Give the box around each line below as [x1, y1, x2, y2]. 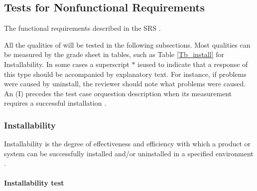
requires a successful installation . [4, 98, 107, 108]
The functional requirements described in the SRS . [4, 23, 161, 33]
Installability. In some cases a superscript [4, 59, 129, 69]
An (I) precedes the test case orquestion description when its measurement [4, 88, 232, 98]
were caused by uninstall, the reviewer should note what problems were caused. [4, 78, 246, 89]
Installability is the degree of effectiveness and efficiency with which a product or [4, 138, 251, 149]
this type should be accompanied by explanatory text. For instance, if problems [4, 68, 247, 79]
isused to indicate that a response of [137, 59, 248, 69]
